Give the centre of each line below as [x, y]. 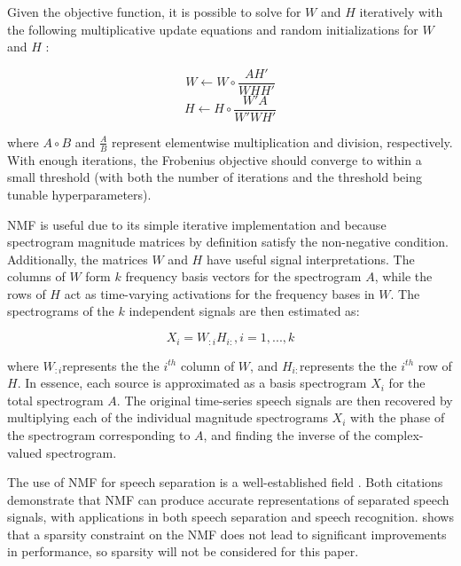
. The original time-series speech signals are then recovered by [285, 400]
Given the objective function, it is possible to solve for [154, 12]
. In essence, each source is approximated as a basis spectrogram [192, 383]
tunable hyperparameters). [79, 194]
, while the [403, 276]
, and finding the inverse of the [287, 434]
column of [207, 365]
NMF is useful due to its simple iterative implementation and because [197, 224]
